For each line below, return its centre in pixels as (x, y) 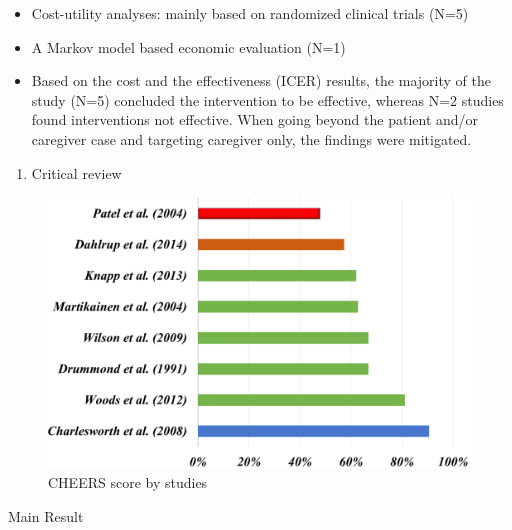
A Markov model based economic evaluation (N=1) (188, 46)
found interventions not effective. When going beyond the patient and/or (255, 119)
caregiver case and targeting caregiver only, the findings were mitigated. (251, 138)
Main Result (46, 515)
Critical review (76, 172)
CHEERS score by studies (128, 482)
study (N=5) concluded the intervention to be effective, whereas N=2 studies (267, 99)
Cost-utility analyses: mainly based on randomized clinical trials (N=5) (250, 13)
